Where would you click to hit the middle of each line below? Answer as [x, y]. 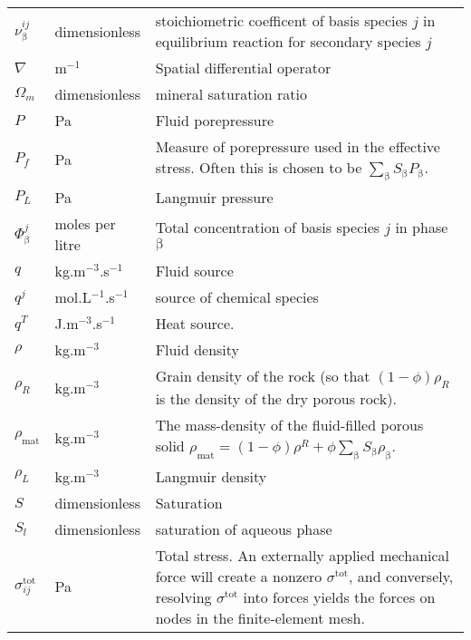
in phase [422, 228]
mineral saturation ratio [231, 94]
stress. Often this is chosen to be [259, 167]
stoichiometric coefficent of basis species [281, 20]
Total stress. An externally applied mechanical [303, 555]
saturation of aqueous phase [244, 528]
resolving [183, 596]
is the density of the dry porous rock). [276, 399]
